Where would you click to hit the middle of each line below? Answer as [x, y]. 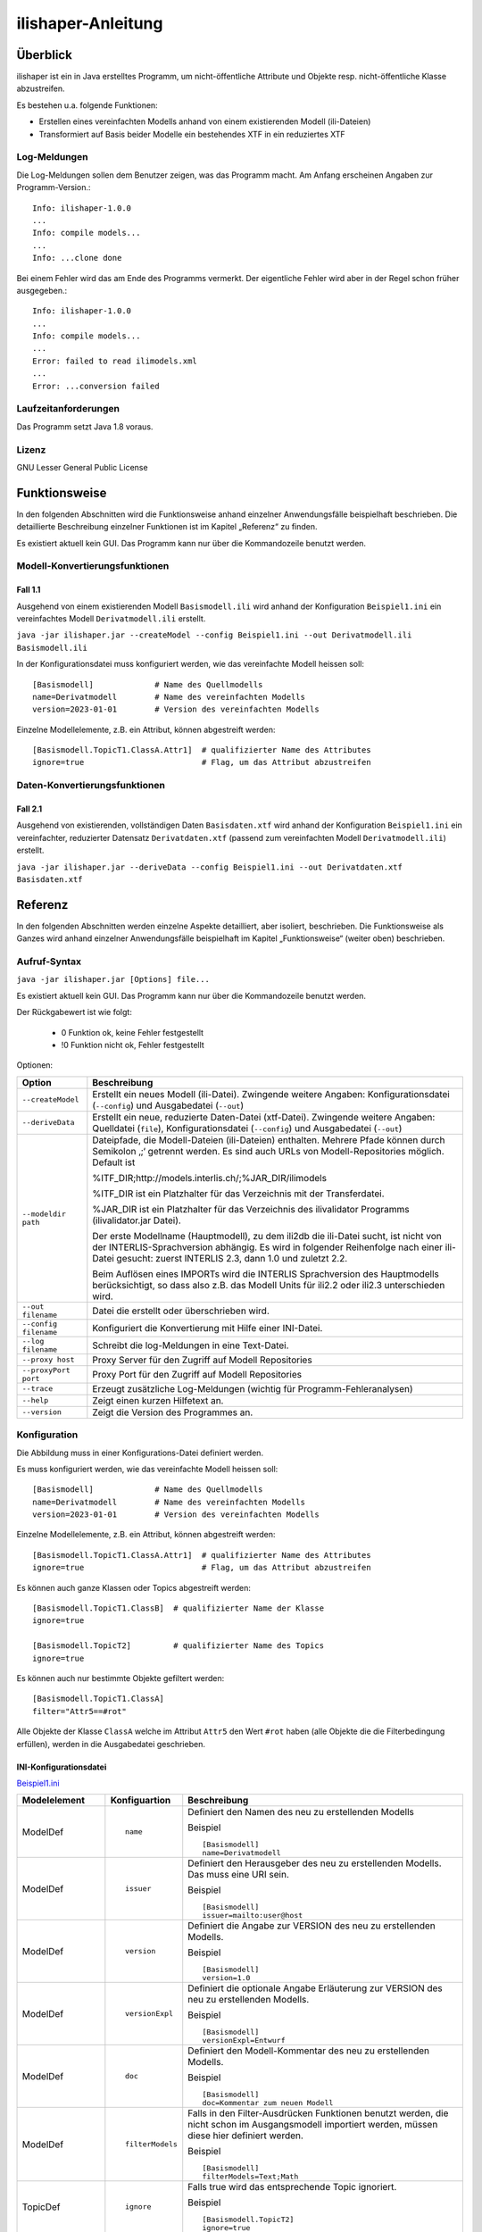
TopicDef [42, 2207]
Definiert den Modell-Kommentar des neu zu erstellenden [309, 2051]
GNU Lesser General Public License [82, 467]
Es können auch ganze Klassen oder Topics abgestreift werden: [134, 1587]
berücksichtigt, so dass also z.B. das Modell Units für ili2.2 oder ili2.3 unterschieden [269, 1285]
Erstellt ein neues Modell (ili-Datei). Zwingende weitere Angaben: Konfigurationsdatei [271, 1094]
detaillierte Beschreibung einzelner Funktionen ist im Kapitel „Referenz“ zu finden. [167, 527]
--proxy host [48, 1360]
